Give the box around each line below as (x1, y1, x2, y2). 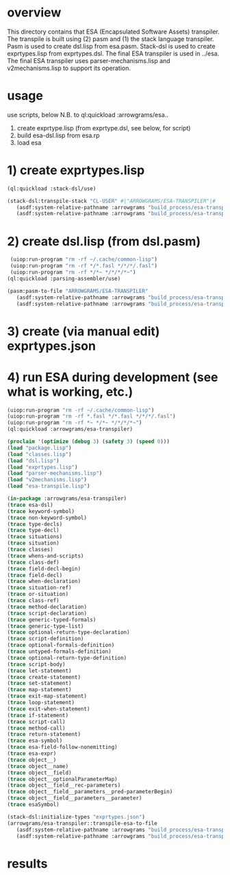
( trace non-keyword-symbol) (7, 514, 88, 521)
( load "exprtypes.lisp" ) (7, 464, 78, 470)
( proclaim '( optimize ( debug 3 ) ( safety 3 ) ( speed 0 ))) (7, 438, 170, 445)
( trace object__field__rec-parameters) (7, 782, 121, 789)
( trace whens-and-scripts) (7, 552, 84, 560)
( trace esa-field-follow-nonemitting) (7, 744, 118, 751)
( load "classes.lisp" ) (7, 451, 72, 457)
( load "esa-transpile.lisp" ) (7, 483, 90, 490)
